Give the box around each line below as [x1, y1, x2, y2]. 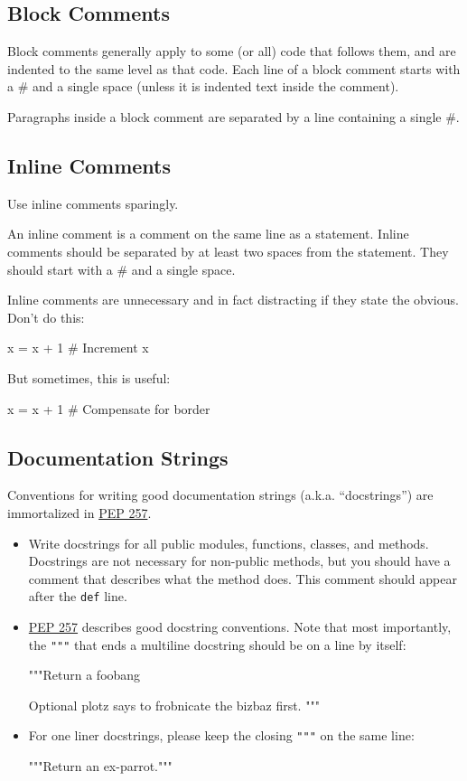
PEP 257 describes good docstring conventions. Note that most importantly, [28, 616, 452, 635]
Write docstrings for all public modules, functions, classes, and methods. [28, 533, 429, 552]
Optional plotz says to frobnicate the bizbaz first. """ [28, 695, 320, 714]
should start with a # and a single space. [7, 259, 236, 278]
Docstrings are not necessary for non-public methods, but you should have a [28, 551, 451, 570]
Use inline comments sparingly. [7, 193, 179, 212]
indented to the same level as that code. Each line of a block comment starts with [7, 59, 461, 78]
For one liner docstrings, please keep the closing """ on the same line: [28, 726, 415, 745]
